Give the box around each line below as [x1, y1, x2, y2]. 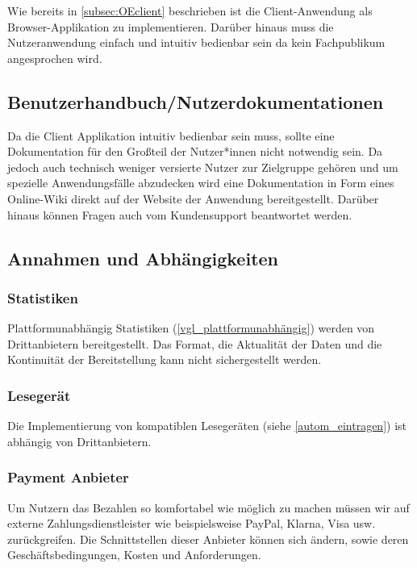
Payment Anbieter [7, 467, 129, 487]
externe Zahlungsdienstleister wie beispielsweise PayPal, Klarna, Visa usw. [7, 515, 376, 532]
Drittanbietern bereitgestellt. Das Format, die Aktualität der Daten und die [7, 335, 382, 352]
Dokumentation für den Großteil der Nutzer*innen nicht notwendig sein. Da [7, 143, 383, 160]
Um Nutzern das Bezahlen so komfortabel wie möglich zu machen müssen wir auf [7, 499, 410, 516]
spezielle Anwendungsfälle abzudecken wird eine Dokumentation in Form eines [7, 174, 394, 191]
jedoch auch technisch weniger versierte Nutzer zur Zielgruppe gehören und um [7, 158, 398, 175]
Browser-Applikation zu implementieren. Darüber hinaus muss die [7, 18, 334, 35]
